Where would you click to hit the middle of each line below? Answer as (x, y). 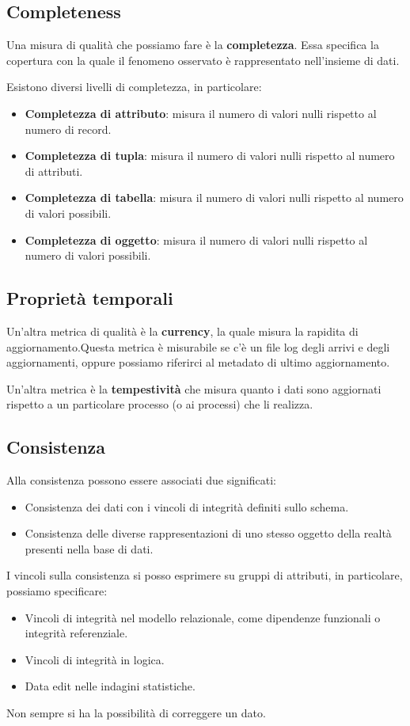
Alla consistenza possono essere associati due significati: (141, 480)
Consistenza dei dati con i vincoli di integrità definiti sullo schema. (187, 506)
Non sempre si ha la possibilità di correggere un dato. (136, 713)
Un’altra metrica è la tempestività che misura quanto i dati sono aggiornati (194, 388)
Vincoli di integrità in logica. (95, 659)
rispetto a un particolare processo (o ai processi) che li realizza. (160, 404)
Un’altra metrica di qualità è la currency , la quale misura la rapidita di (182, 331)
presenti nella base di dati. (89, 548)
